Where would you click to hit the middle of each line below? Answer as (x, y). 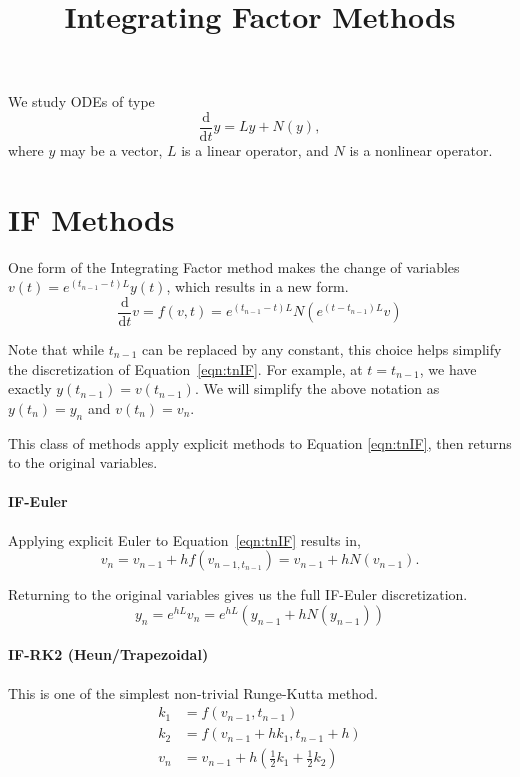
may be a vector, (111, 150)
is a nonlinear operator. (421, 150)
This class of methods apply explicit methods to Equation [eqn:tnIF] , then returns (260, 442)
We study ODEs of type (81, 101)
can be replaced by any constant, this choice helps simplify (322, 349)
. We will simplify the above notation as (317, 388)
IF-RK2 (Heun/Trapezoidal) (108, 654)
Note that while (56, 349)
